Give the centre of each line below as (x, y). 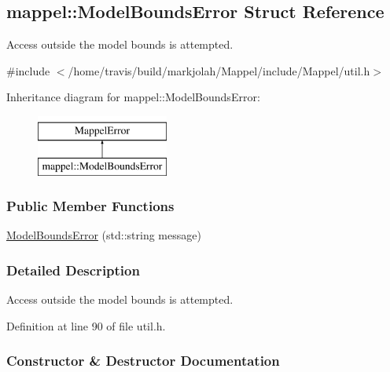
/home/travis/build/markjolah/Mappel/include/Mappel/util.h (219, 70)
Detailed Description (73, 270)
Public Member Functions (90, 206)
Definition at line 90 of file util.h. (86, 325)
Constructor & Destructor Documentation (143, 361)
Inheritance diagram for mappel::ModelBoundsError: (133, 97)
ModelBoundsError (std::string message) (104, 235)
